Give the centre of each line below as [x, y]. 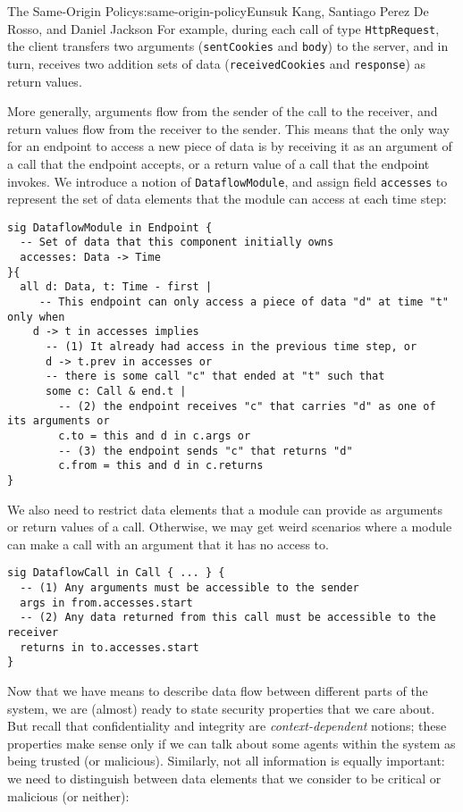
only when [36, 317]
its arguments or [59, 421]
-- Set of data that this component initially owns [177, 243]
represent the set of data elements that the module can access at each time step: [227, 199]
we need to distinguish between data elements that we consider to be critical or [224, 778]
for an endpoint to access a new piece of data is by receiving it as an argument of [230, 146]
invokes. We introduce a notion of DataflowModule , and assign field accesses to [227, 181]
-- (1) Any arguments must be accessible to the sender [189, 588]
